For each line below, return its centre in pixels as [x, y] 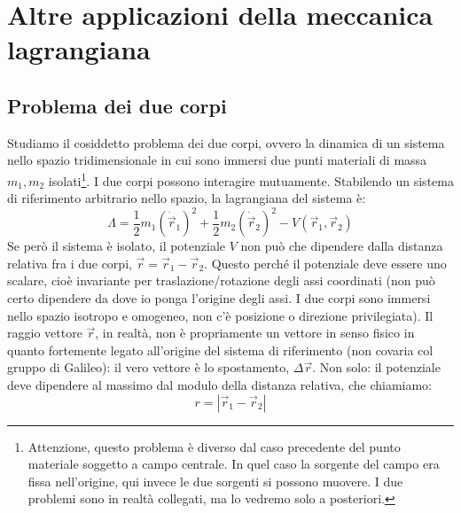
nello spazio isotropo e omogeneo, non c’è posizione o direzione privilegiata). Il [220, 315]
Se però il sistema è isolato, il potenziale [117, 246]
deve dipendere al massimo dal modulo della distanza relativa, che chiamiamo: [220, 385]
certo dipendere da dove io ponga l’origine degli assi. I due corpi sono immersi [219, 298]
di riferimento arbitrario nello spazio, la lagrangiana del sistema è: [187, 198]
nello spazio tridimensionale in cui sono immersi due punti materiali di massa [217, 160]
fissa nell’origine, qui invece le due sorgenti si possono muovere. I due [215, 481]
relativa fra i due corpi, [70, 263]
